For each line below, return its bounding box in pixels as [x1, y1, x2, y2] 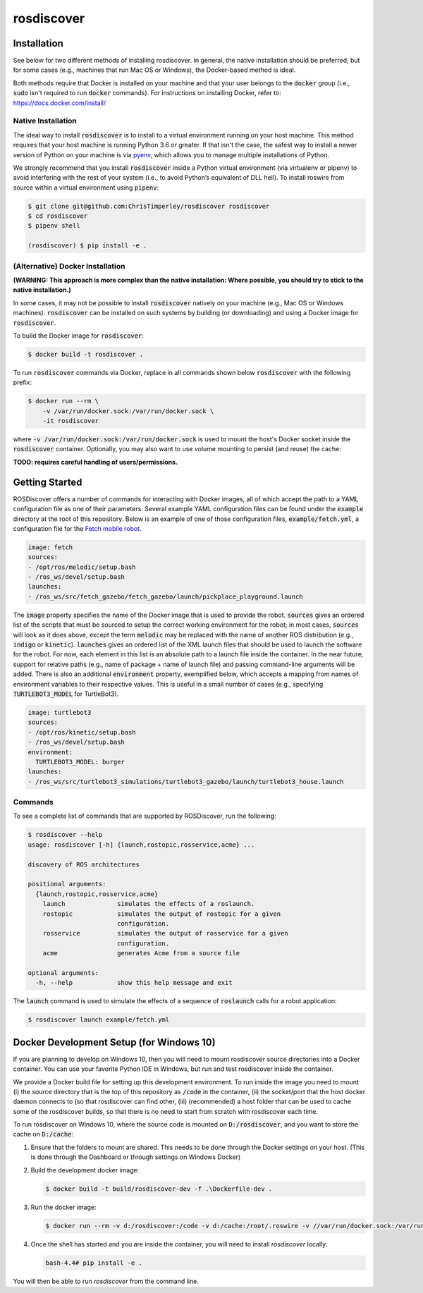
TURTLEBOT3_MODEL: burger [35, 758, 125, 766]
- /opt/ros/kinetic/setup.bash [27, 728, 137, 736]
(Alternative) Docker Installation [13, 261, 126, 271]
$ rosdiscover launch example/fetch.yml [27, 1016, 169, 1024]
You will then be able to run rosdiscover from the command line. [13, 1277, 199, 1285]
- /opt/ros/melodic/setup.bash [27, 563, 137, 571]
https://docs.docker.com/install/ [13, 99, 106, 107]
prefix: [13, 378, 32, 387]
